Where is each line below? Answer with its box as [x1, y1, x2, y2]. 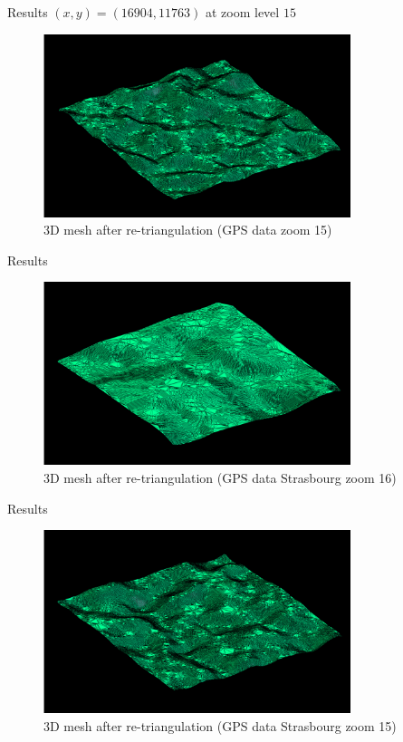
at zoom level [205, 3, 280, 21]
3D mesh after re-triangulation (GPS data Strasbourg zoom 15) [43, 716, 397, 735]
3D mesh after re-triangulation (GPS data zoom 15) [43, 220, 332, 239]
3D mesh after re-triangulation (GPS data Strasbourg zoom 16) [43, 468, 397, 487]
